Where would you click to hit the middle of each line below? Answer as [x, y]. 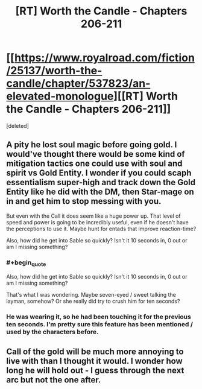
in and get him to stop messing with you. [84, 201]
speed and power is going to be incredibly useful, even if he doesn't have [97, 222]
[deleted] [17, 125]
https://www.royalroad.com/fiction [104, 58]
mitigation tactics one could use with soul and [94, 164]
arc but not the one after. [54, 380]
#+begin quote [26, 263]
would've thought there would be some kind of [96, 154]
